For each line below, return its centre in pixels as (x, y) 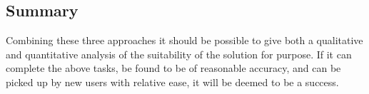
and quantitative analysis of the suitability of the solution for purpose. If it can (179, 54)
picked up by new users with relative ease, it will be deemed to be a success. (172, 82)
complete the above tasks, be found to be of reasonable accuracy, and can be (173, 68)
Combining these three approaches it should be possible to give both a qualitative (184, 40)
